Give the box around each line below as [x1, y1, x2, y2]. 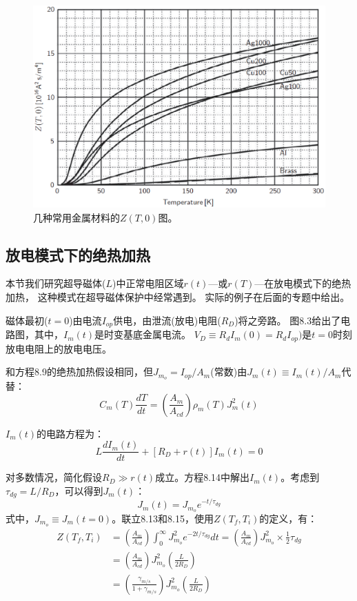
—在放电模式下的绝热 [254, 276, 351, 290]
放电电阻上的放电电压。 [6, 341, 112, 355]
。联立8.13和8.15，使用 [112, 511, 214, 526]
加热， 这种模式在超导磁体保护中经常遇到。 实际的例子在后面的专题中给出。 [6, 290, 350, 304]
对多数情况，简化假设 [6, 470, 102, 484]
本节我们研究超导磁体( [6, 276, 106, 290]
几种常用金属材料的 [33, 210, 120, 224]
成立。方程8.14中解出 [155, 470, 250, 484]
